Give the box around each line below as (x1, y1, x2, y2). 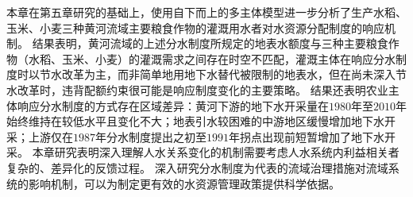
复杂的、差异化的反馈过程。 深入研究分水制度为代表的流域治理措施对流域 (6, 159, 388, 176)
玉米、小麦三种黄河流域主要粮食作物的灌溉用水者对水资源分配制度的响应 (6, 19, 384, 36)
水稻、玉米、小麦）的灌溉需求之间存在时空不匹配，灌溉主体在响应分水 (28, 50, 396, 67)
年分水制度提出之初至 (95, 128, 206, 145)
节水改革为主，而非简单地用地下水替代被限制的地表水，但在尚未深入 (39, 66, 396, 83)
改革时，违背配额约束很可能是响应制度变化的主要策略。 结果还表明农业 (17, 81, 388, 98)
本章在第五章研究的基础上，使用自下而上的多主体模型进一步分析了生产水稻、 (6, 4, 407, 20)
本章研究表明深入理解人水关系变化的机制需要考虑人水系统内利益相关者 (32, 144, 399, 160)
